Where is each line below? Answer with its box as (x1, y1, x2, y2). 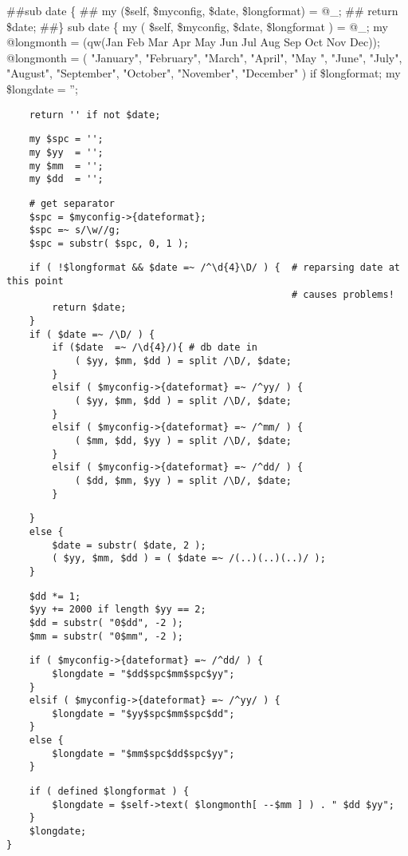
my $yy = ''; (29, 146, 104, 158)
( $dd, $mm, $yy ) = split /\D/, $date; (74, 474, 292, 486)
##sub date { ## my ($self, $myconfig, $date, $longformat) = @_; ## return (6, 2, 398, 18)
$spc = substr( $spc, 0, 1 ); (29, 237, 190, 249)
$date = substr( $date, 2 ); (52, 539, 206, 551)
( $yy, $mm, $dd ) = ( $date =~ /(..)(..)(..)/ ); (52, 553, 326, 565)
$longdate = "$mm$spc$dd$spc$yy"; (52, 747, 235, 759)
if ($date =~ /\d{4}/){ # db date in (52, 342, 257, 354)
